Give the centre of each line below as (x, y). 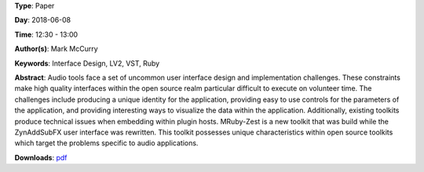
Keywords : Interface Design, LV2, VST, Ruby (87, 63)
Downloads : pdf (41, 157)
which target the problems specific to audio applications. (106, 143)
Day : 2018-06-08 (43, 20)
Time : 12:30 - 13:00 (46, 34)
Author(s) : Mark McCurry (56, 49)
